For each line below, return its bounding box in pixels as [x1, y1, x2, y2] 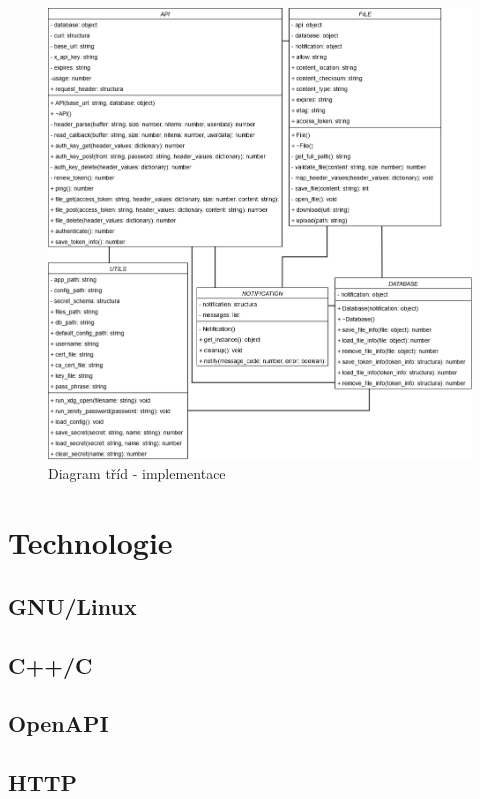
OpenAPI [8, 708, 109, 739]
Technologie [8, 522, 173, 563]
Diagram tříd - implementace [48, 463, 226, 484]
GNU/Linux [8, 590, 137, 621]
